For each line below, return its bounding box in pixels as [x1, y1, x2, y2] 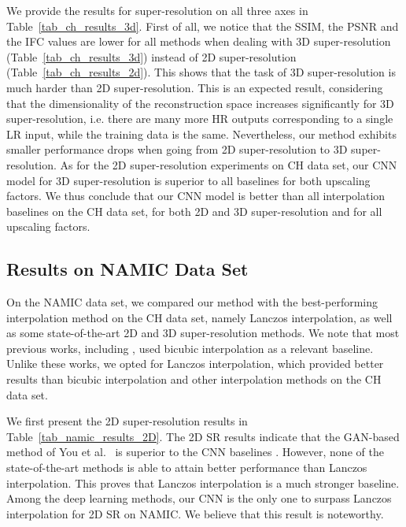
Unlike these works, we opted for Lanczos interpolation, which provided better [6, 355, 384, 372]
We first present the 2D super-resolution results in [6, 413, 248, 429]
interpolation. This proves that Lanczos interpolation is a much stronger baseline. [6, 474, 400, 491]
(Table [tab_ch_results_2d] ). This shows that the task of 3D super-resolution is [6, 64, 396, 80]
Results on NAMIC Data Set [6, 257, 249, 281]
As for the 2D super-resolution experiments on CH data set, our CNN [60, 156, 397, 173]
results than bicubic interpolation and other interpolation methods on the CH [6, 371, 382, 388]
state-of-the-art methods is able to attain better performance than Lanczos [6, 459, 367, 476]
